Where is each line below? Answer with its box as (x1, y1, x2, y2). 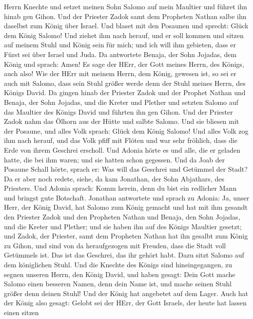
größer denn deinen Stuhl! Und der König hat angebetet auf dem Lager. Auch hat (4, 288, 248, 298)
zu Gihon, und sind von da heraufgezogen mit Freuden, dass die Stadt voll (4, 240, 226, 250)
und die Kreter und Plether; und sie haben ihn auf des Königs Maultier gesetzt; (4, 221, 242, 231)
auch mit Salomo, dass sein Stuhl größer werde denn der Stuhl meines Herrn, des (4, 78, 246, 88)
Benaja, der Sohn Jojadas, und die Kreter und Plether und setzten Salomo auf (4, 97, 238, 107)
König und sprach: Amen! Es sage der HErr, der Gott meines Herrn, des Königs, (4, 59, 244, 69)
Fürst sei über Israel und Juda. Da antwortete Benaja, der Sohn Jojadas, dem (4, 49, 237, 59)
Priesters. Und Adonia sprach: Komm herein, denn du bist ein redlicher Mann (4, 183, 237, 193)
